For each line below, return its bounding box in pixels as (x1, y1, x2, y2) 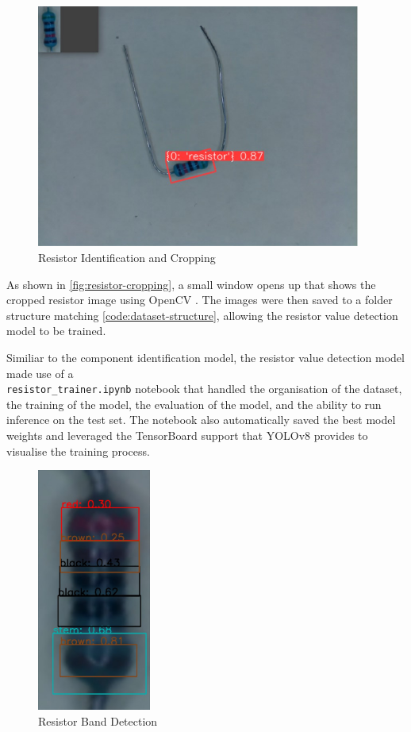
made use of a (6, 364, 74, 381)
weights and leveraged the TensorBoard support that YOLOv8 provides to (6, 426, 368, 443)
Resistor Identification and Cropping (38, 248, 216, 265)
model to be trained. (6, 322, 106, 339)
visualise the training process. (6, 442, 150, 459)
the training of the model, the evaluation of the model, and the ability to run (6, 395, 382, 412)
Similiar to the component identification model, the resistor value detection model (6, 349, 405, 365)
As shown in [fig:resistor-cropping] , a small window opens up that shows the (6, 275, 376, 292)
